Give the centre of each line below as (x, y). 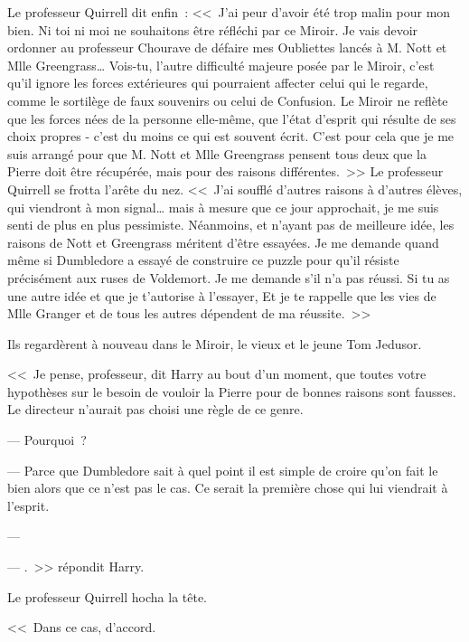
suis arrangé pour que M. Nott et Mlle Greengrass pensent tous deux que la (217, 153)
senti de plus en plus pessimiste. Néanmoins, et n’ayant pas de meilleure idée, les (231, 225)
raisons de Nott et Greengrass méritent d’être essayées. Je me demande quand (223, 242)
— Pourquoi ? (47, 440)
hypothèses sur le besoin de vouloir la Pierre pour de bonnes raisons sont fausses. (232, 391)
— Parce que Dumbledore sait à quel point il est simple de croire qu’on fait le (223, 470)
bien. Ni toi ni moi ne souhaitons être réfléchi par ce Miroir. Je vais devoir (213, 29)
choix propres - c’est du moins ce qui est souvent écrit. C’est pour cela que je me (231, 136)
